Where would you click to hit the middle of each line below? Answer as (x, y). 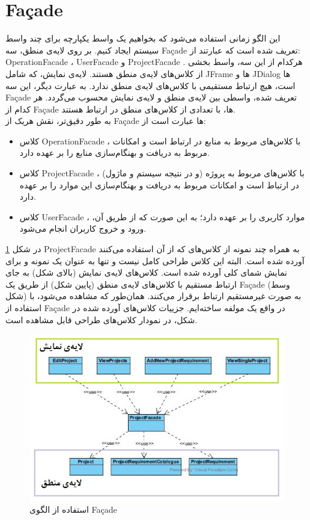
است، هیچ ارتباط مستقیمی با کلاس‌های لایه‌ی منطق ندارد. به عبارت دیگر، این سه (150, 85)
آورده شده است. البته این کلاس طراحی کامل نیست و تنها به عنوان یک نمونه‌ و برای (155, 260)
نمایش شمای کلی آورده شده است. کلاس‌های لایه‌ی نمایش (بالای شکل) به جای (147, 272)
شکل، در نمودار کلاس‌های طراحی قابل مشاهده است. (102, 319)
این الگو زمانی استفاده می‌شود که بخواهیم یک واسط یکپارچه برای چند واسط (143, 38)
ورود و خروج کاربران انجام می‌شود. (83, 228)
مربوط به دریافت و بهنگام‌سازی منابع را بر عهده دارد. (114, 153)
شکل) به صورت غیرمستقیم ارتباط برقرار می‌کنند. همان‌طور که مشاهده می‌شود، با (153, 296)
